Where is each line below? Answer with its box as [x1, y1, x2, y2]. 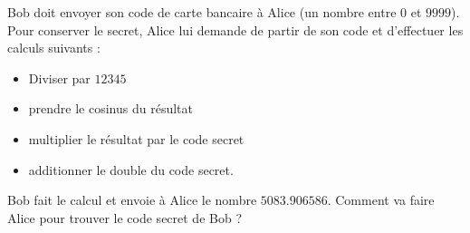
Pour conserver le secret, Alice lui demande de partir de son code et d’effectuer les [7, 20, 464, 39]
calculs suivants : [7, 38, 101, 57]
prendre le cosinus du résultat [28, 99, 193, 118]
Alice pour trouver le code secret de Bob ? [7, 208, 242, 227]
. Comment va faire [327, 190, 435, 209]
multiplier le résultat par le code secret [28, 129, 245, 148]
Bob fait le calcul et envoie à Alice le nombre [7, 190, 257, 209]
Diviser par [28, 68, 91, 87]
